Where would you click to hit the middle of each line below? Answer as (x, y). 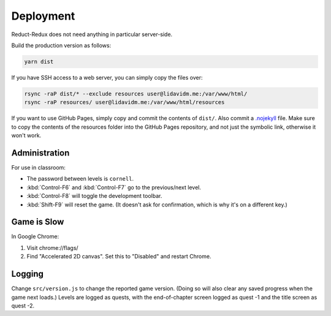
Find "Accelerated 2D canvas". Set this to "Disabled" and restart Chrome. (119, 257)
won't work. (26, 135)
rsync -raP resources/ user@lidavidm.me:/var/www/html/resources (124, 102)
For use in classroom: (38, 167)
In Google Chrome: (35, 236)
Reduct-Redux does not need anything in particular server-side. (92, 34)
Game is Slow (38, 222)
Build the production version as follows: (61, 45)
